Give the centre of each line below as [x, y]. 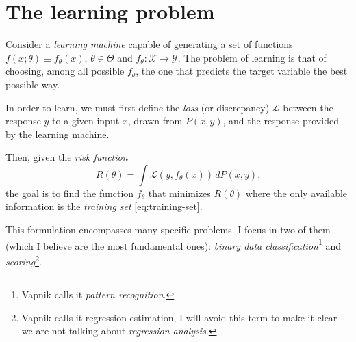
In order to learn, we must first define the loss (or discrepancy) [138, 107]
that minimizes [179, 193]
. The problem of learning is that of [252, 57]
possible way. [33, 84]
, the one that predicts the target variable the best [242, 71]
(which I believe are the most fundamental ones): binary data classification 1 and [173, 244]
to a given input [86, 121]
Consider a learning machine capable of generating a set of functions [149, 44]
